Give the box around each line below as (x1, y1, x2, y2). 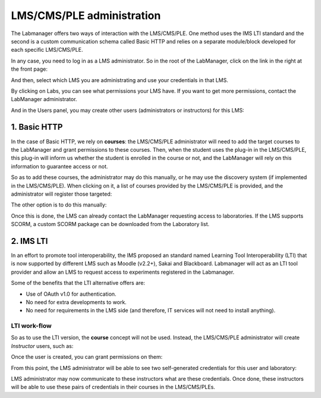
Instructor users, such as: (11, 342, 74, 349)
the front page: (11, 65, 48, 73)
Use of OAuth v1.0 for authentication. (26, 290, 117, 297)
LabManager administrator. (11, 96, 77, 103)
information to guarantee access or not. (11, 162, 108, 170)
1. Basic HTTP (11, 122, 63, 132)
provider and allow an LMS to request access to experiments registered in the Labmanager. (11, 268, 235, 275)
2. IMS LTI (11, 236, 48, 246)
